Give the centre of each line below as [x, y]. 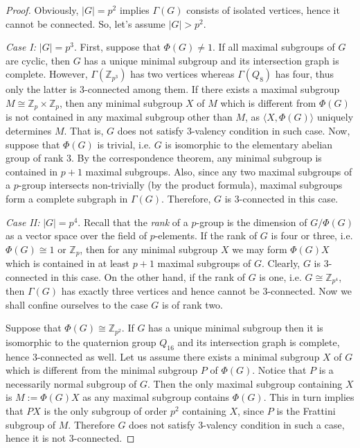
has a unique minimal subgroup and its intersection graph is [211, 60]
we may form [260, 249]
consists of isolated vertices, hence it [263, 10]
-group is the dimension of [252, 222]
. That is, [84, 131]
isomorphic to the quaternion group [81, 342]
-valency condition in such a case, [274, 424]
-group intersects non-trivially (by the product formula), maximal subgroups [180, 185]
